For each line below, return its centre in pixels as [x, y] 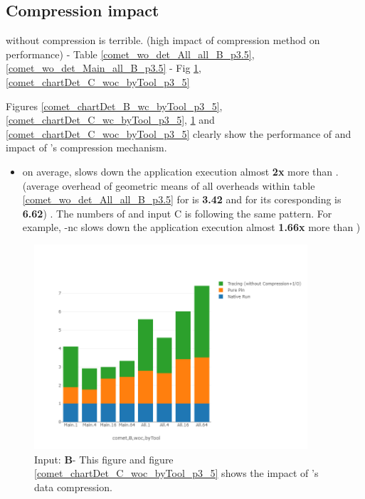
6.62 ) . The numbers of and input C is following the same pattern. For [177, 213]
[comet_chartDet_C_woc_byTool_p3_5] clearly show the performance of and [179, 133]
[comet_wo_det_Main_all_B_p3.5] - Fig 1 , [104, 68]
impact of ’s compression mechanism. [86, 147]
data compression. [73, 487]
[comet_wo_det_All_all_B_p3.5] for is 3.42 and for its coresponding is [182, 199]
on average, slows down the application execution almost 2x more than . [180, 171]
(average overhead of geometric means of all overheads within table [169, 185]
